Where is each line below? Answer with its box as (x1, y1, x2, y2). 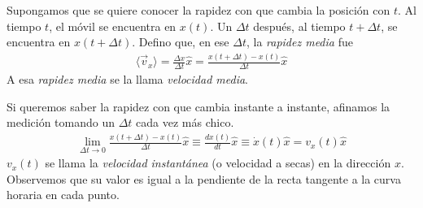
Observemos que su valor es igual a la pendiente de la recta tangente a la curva (7, 170, 401, 187)
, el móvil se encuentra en (49, 17, 177, 34)
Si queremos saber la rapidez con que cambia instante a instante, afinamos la (7, 97, 390, 115)
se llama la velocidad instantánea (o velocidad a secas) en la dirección (45, 154, 391, 171)
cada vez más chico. (136, 114, 234, 131)
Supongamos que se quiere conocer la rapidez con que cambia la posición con (7, 2, 390, 18)
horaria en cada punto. (7, 186, 120, 203)
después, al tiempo (253, 17, 346, 34)
